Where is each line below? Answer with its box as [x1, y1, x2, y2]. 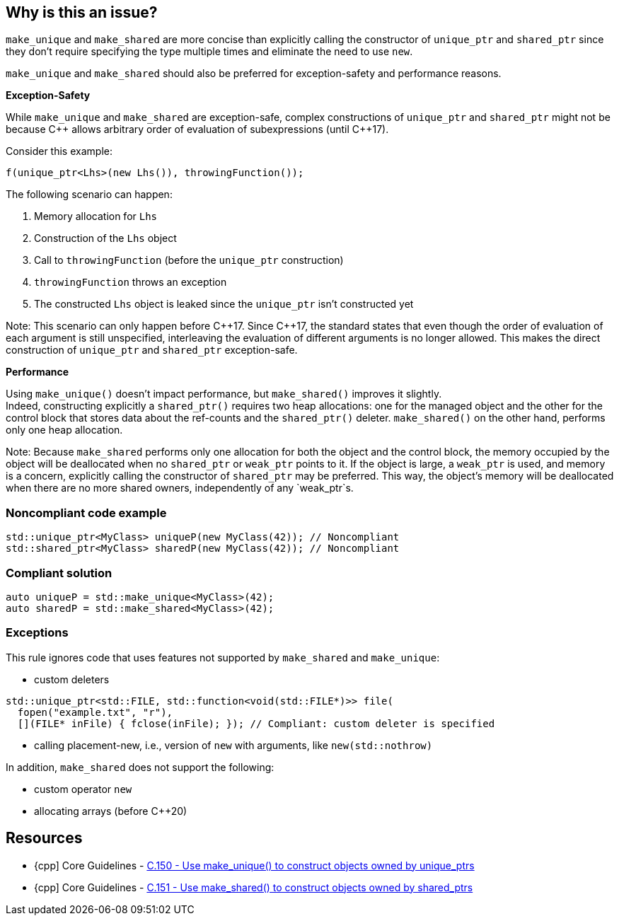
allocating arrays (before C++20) [34, 804, 187, 817]
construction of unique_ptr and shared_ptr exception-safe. [6, 344, 298, 357]
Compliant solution [6, 565, 112, 580]
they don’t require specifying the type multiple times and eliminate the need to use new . [6, 45, 413, 58]
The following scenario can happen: [6, 188, 173, 201]
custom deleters [34, 673, 110, 685]
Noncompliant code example [6, 505, 167, 520]
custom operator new [34, 782, 132, 795]
